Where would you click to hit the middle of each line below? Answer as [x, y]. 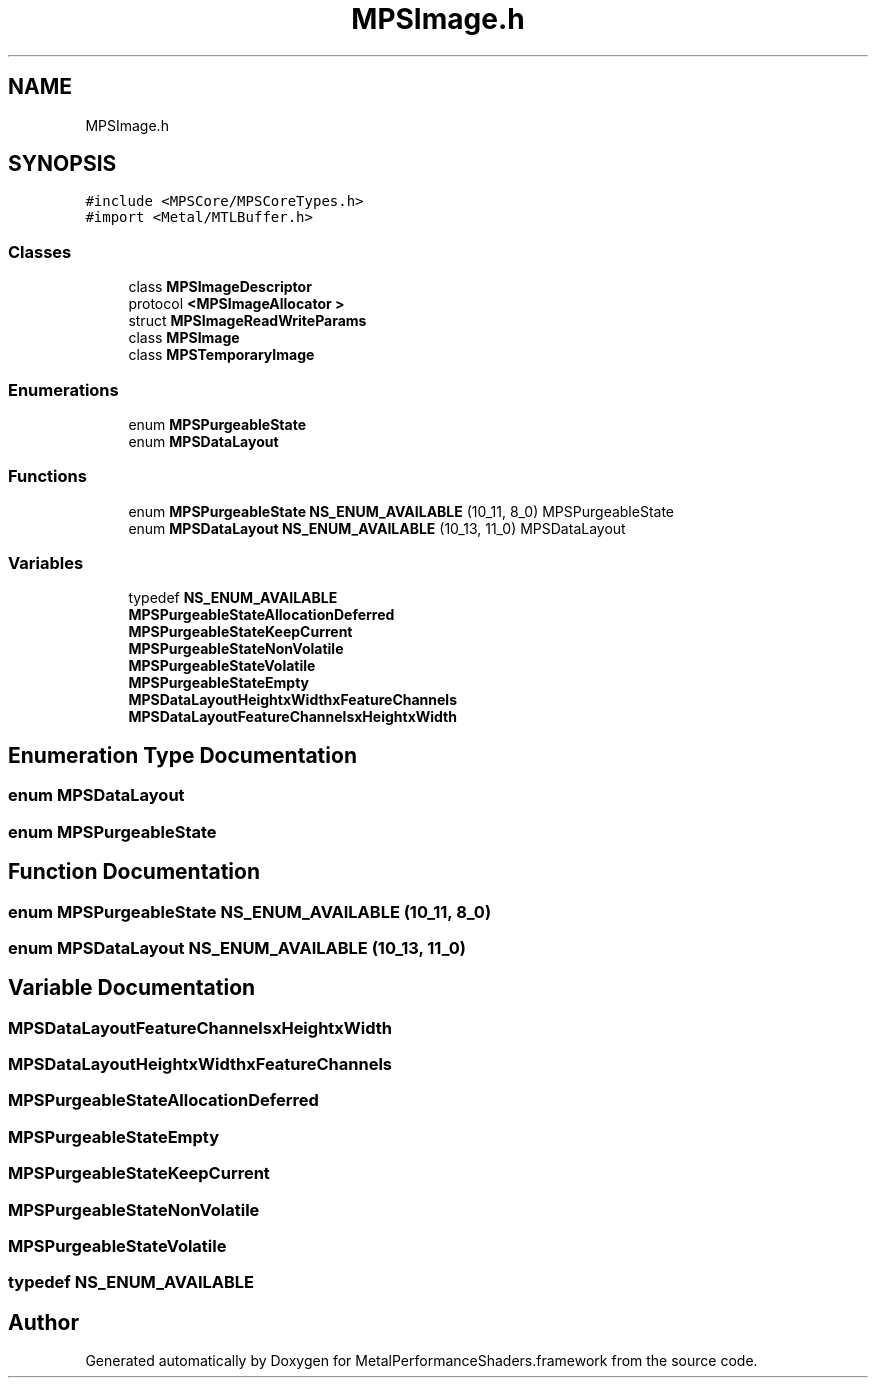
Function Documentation [134, 872]
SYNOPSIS [62, 164]
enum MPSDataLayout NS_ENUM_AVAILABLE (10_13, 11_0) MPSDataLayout [377, 528]
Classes [40, 251]
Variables [46, 563]
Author [43, 1322]
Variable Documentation [132, 988]
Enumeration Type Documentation [182, 755]
